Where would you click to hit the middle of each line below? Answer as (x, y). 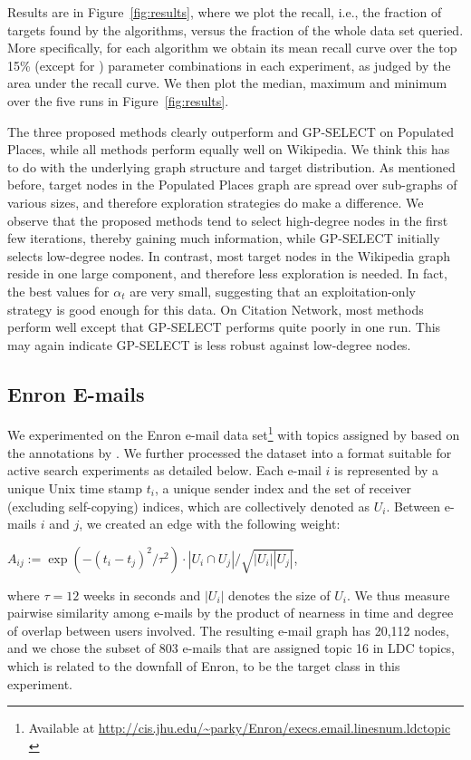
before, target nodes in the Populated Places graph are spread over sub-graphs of (232, 185)
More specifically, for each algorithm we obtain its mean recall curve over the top (232, 48)
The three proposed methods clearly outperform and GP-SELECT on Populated (231, 131)
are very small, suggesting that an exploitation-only (273, 291)
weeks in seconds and (142, 594)
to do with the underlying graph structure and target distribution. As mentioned (231, 166)
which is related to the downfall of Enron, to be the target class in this (204, 666)
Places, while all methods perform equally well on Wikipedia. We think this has (229, 149)
